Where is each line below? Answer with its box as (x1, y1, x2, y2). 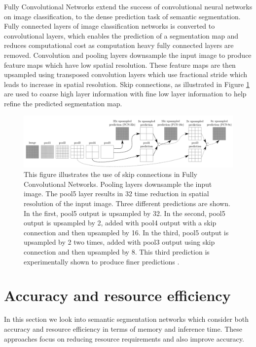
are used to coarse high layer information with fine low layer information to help (4, 88, 247, 99)
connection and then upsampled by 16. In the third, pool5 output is (24, 227, 229, 237)
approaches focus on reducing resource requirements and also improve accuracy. (4, 333, 244, 344)
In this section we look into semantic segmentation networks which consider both (4, 314, 249, 324)
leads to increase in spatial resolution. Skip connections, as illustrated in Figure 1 (4, 79, 250, 89)
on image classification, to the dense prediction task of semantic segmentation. (4, 11, 241, 21)
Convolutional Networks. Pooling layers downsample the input (24, 178, 212, 189)
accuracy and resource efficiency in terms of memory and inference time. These (4, 323, 242, 334)
